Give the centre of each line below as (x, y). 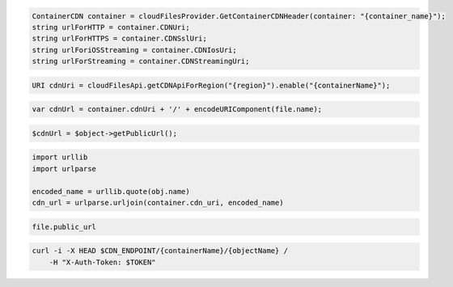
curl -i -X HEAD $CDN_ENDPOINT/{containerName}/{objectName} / (160, 251)
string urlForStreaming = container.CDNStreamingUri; (141, 61)
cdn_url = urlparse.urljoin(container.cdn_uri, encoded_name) (158, 203)
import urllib (60, 157)
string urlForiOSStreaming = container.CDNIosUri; (135, 50)
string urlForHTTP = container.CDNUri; (111, 27)
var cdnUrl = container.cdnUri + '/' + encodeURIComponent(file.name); (177, 110)
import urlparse (64, 169)
